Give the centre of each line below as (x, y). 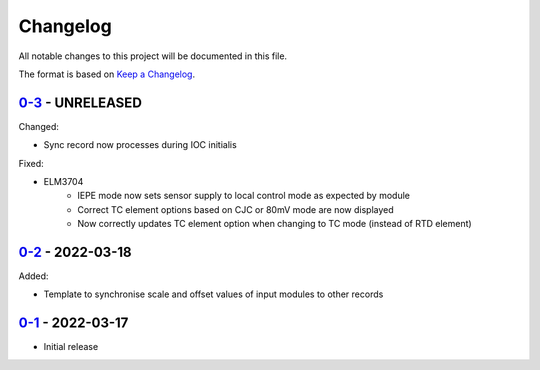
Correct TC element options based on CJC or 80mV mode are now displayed (235, 209)
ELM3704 (63, 182)
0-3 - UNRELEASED (80, 102)
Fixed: (31, 163)
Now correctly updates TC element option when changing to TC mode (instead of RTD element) (274, 224)
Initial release (71, 347)
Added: (33, 276)
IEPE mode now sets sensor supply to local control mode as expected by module (243, 196)
